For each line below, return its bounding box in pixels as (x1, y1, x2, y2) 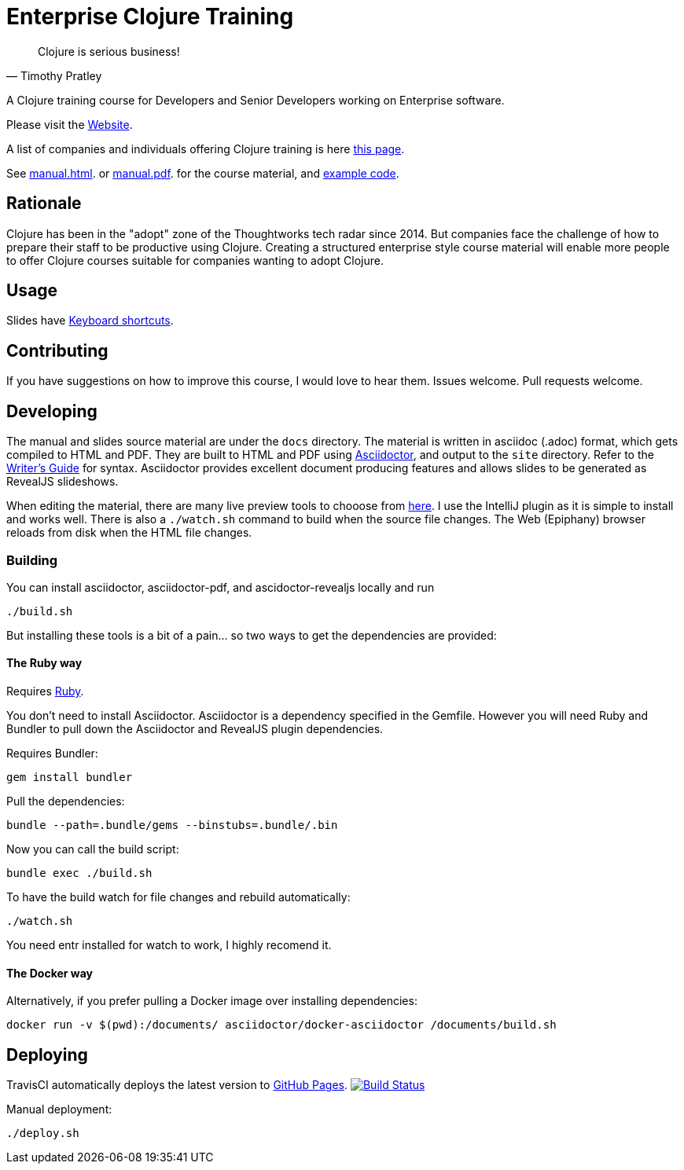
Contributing (6, 340, 108, 361)
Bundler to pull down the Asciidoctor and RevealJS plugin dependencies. (6, 722, 384, 736)
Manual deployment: (6, 1102, 112, 1117)
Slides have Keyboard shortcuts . (6, 314, 174, 328)
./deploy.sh (6, 1127, 79, 1140)
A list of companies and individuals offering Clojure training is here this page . (6, 141, 405, 156)
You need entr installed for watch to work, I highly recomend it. (6, 938, 332, 952)
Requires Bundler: (6, 746, 98, 761)
